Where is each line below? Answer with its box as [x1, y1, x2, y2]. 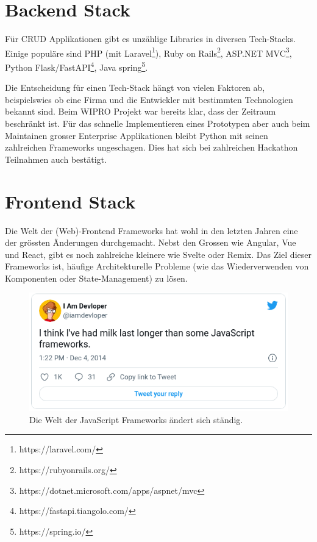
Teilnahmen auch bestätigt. [5, 152, 107, 165]
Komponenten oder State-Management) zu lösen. [5, 271, 188, 284]
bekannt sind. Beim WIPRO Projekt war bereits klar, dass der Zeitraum [5, 105, 276, 118]
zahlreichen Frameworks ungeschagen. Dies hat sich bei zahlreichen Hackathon [5, 141, 298, 154]
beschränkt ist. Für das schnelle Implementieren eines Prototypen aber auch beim [5, 117, 310, 129]
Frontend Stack [5, 188, 136, 213]
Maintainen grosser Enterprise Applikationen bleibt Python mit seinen [5, 129, 268, 141]
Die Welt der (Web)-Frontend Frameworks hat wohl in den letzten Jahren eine [5, 224, 298, 237]
